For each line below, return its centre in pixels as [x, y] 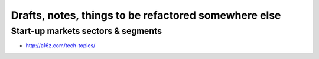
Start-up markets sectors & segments [87, 31]
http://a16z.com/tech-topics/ [61, 46]
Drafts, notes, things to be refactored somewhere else [146, 15]
